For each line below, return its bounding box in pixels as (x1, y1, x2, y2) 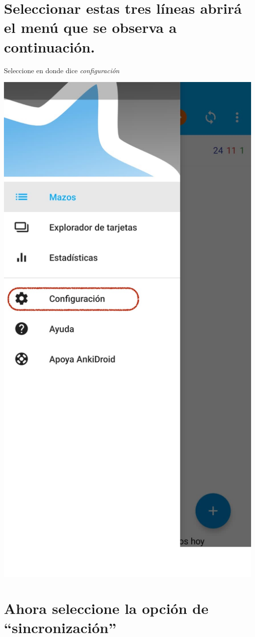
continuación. (4, 36, 95, 56)
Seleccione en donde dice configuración (4, 65, 120, 75)
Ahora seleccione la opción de (4, 598, 208, 618)
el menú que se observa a (4, 17, 177, 37)
